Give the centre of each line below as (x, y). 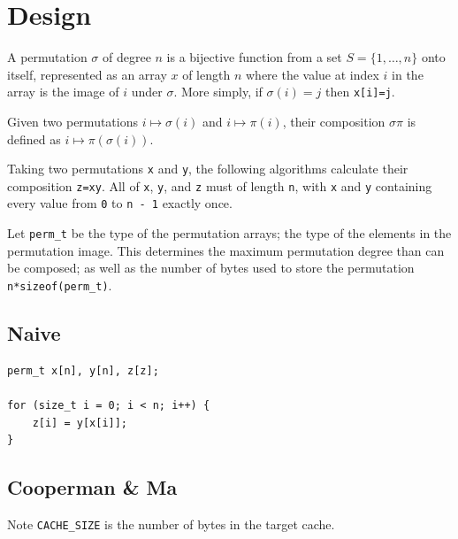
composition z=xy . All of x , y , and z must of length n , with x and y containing (220, 185)
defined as (34, 139)
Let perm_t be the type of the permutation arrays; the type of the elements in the (229, 233)
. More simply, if (218, 92)
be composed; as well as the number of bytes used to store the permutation (211, 268)
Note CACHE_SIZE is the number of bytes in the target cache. (171, 524)
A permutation (47, 57)
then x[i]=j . (360, 92)
